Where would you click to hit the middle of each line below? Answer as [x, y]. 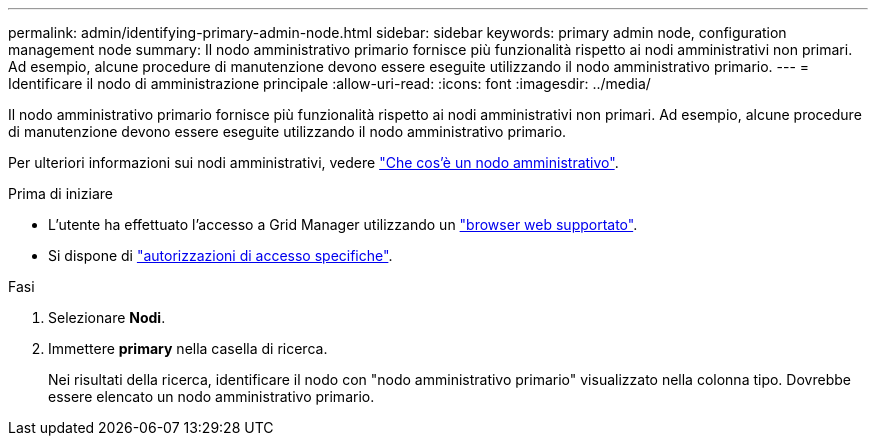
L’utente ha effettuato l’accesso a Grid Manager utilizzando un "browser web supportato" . [343, 224]
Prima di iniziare [60, 193]
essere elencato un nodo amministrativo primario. [211, 396]
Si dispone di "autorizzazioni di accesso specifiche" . [220, 255]
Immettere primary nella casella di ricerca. [188, 348]
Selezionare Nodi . [107, 317]
